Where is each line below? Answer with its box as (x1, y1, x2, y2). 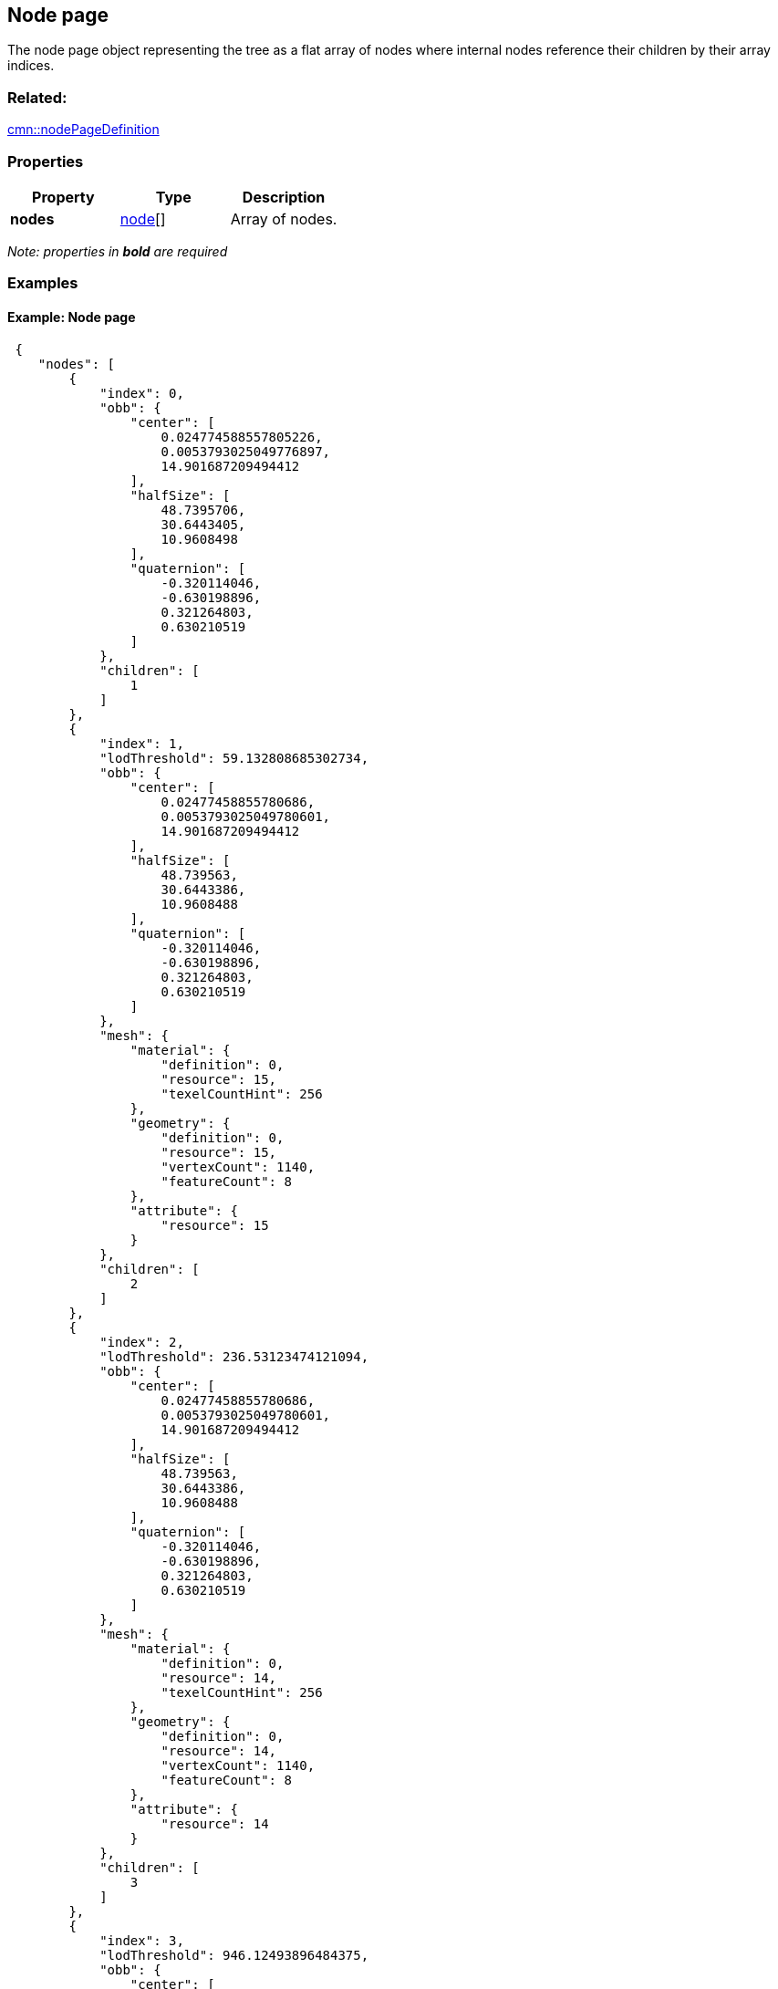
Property (32, 187, 95, 206)
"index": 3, (99, 1932, 184, 1948)
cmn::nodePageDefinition (7, 121, 160, 138)
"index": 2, (99, 1334, 184, 1349)
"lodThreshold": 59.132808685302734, (99, 750, 369, 765)
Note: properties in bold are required (7, 243, 228, 259)
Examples (7, 274, 78, 293)
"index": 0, (99, 385, 184, 401)
